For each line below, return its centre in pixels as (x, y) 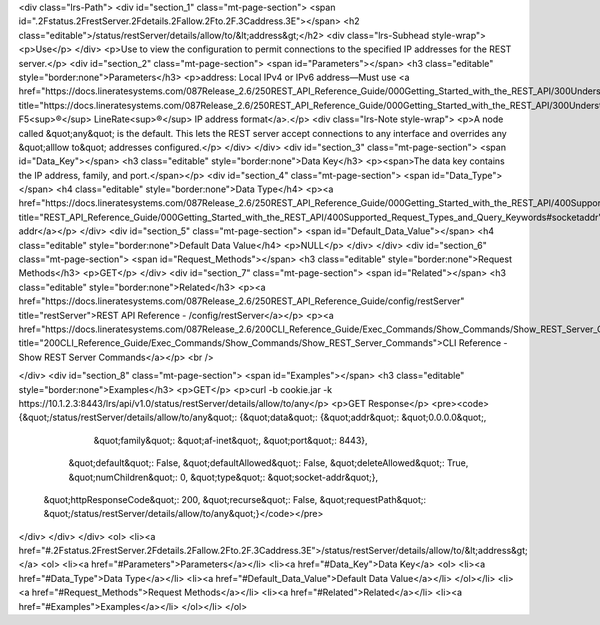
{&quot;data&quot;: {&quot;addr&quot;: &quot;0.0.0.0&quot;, (363, 417)
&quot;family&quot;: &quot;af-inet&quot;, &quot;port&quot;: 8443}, (231, 440)
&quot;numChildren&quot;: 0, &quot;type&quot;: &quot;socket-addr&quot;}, (223, 477)
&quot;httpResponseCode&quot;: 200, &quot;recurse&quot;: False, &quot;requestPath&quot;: (235, 499)
